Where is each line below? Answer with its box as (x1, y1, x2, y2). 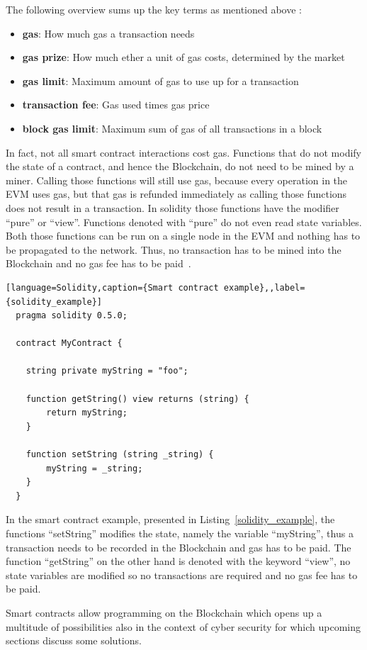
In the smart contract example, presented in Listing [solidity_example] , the (6, 512, 335, 527)
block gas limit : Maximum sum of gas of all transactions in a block (22, 121, 322, 135)
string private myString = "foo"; (26, 366, 188, 376)
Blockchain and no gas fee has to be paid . (6, 256, 191, 271)
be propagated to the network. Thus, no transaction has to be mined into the (6, 242, 341, 257)
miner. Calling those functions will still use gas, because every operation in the (6, 172, 348, 187)
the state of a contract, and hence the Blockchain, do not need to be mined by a (6, 159, 354, 174)
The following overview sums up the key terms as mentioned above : (6, 2, 303, 16)
